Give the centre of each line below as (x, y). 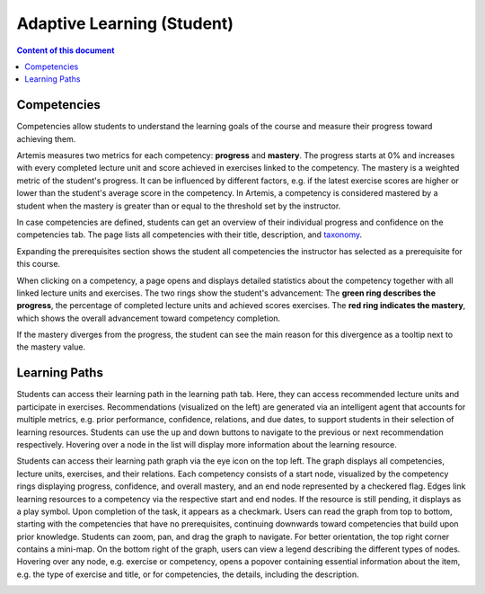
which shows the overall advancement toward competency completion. (149, 318)
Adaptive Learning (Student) (125, 23)
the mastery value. (51, 347)
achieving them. (46, 138)
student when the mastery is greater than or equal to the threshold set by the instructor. (179, 206)
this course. (39, 264)
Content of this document (66, 50)
